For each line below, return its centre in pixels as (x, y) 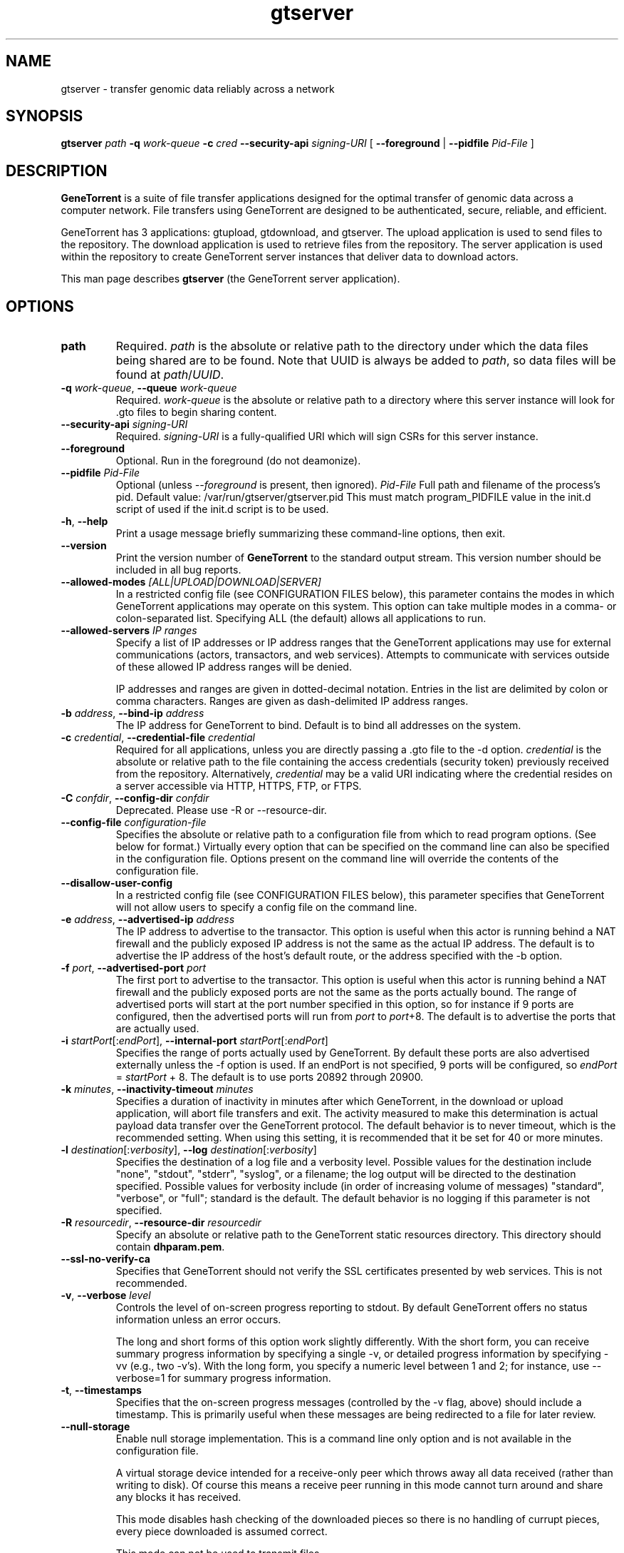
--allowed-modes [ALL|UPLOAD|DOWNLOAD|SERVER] (191, 582)
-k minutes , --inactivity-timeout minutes (157, 1089)
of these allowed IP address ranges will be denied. (234, 667)
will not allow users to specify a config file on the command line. (266, 907)
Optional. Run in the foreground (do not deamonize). (238, 461)
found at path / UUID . (170, 375)
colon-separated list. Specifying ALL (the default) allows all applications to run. (301, 618)
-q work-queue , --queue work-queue (149, 388)
